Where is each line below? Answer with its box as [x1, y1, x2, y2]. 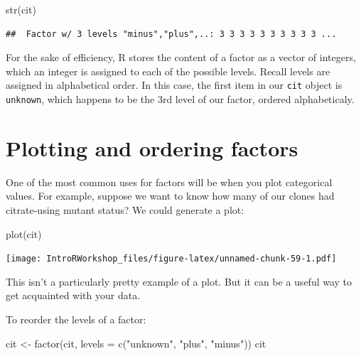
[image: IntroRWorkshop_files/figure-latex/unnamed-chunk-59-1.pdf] [6, 254, 337, 264]
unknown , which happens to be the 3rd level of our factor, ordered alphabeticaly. [6, 92, 355, 107]
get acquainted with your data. [6, 288, 141, 303]
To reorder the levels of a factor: [6, 312, 146, 327]
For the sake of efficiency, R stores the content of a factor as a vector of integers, [6, 50, 356, 65]
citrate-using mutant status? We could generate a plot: [6, 203, 244, 217]
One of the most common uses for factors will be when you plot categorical [6, 174, 333, 189]
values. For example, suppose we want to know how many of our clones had [6, 188, 335, 203]
